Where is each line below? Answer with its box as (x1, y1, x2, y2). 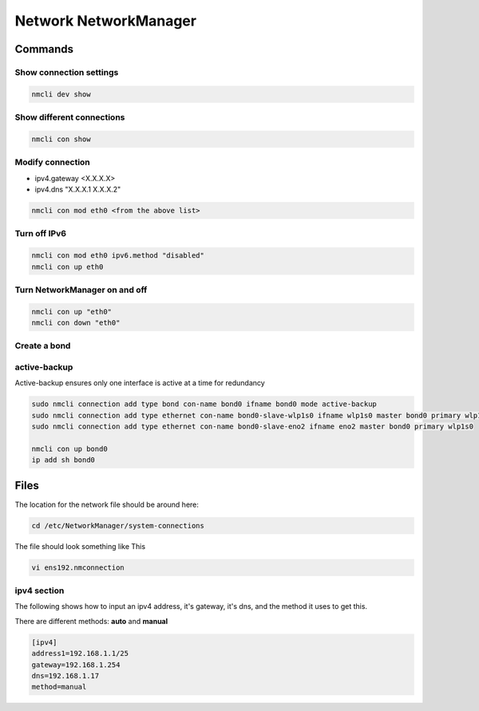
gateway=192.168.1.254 (31, 660, 121, 670)
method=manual (31, 682, 87, 692)
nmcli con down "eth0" (31, 318, 121, 327)
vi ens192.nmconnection (31, 563, 125, 572)
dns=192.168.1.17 (31, 671, 100, 680)
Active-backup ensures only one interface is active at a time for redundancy (14, 378, 265, 388)
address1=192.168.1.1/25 (31, 649, 129, 658)
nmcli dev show (31, 89, 91, 99)
